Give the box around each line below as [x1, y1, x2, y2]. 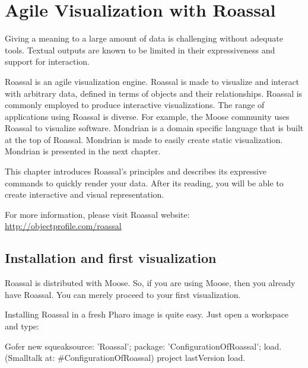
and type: [5, 320, 39, 332]
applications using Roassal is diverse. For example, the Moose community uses [5, 110, 290, 122]
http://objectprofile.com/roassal [5, 220, 122, 232]
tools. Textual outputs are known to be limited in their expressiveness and [5, 43, 275, 56]
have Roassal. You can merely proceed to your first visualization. [5, 288, 241, 300]
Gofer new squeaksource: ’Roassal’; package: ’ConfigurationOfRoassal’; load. [5, 340, 282, 352]
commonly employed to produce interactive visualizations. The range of [5, 99, 265, 111]
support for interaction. [5, 55, 90, 68]
